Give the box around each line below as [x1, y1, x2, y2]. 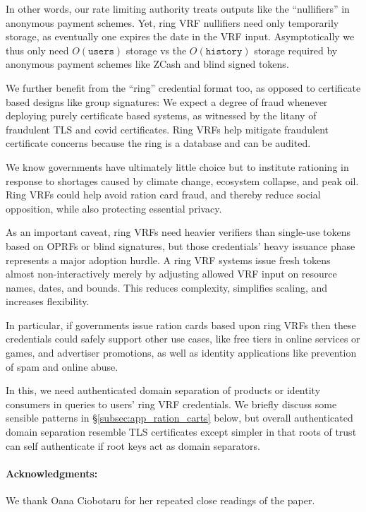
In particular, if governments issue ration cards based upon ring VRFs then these [6, 317, 356, 332]
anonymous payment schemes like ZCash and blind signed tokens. [6, 56, 289, 71]
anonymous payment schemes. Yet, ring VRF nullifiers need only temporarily [6, 15, 339, 30]
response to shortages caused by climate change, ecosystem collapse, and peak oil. [6, 173, 359, 188]
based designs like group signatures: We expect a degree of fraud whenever [6, 94, 328, 109]
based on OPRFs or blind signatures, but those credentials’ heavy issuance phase [6, 238, 355, 253]
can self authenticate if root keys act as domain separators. [6, 438, 260, 453]
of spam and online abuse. [6, 359, 118, 374]
